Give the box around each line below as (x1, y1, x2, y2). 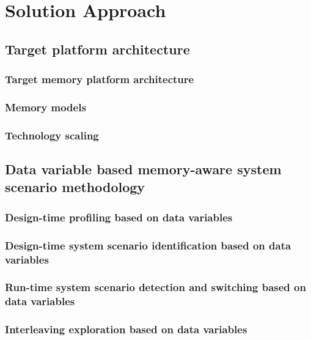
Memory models (5, 99, 86, 114)
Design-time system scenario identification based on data (5, 237, 291, 253)
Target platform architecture (5, 39, 190, 58)
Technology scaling (5, 127, 99, 142)
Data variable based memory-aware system (5, 160, 282, 179)
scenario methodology (5, 177, 145, 196)
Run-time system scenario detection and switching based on (5, 279, 306, 295)
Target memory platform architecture (5, 72, 194, 87)
